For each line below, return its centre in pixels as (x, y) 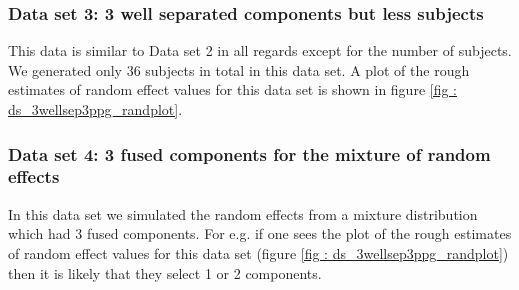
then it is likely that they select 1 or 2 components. (165, 272)
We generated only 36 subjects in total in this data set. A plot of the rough (239, 69)
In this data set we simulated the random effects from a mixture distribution (243, 213)
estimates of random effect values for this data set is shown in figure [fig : (232, 89)
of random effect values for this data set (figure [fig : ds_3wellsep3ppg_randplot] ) (258, 252)
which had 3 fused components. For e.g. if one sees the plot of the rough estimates (260, 233)
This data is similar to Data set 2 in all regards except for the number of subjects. (260, 50)
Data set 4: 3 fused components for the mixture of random (249, 153)
